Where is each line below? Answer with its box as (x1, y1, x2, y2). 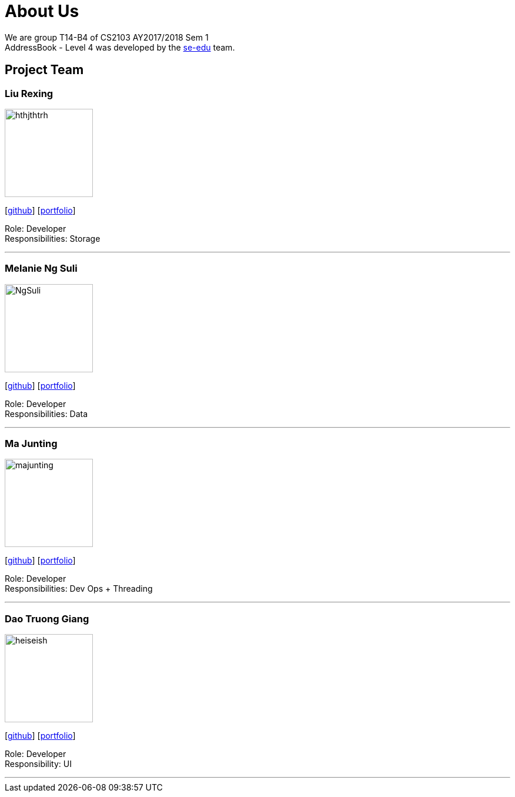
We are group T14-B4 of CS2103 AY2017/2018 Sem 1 (5, 32, 209, 42)
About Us (5, 1, 79, 21)
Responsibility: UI (5, 759, 72, 769)
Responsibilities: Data (5, 408, 88, 419)
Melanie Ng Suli (5, 262, 78, 275)
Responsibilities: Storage (5, 233, 101, 244)
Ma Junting (5, 438, 58, 450)
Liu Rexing (5, 87, 53, 99)
